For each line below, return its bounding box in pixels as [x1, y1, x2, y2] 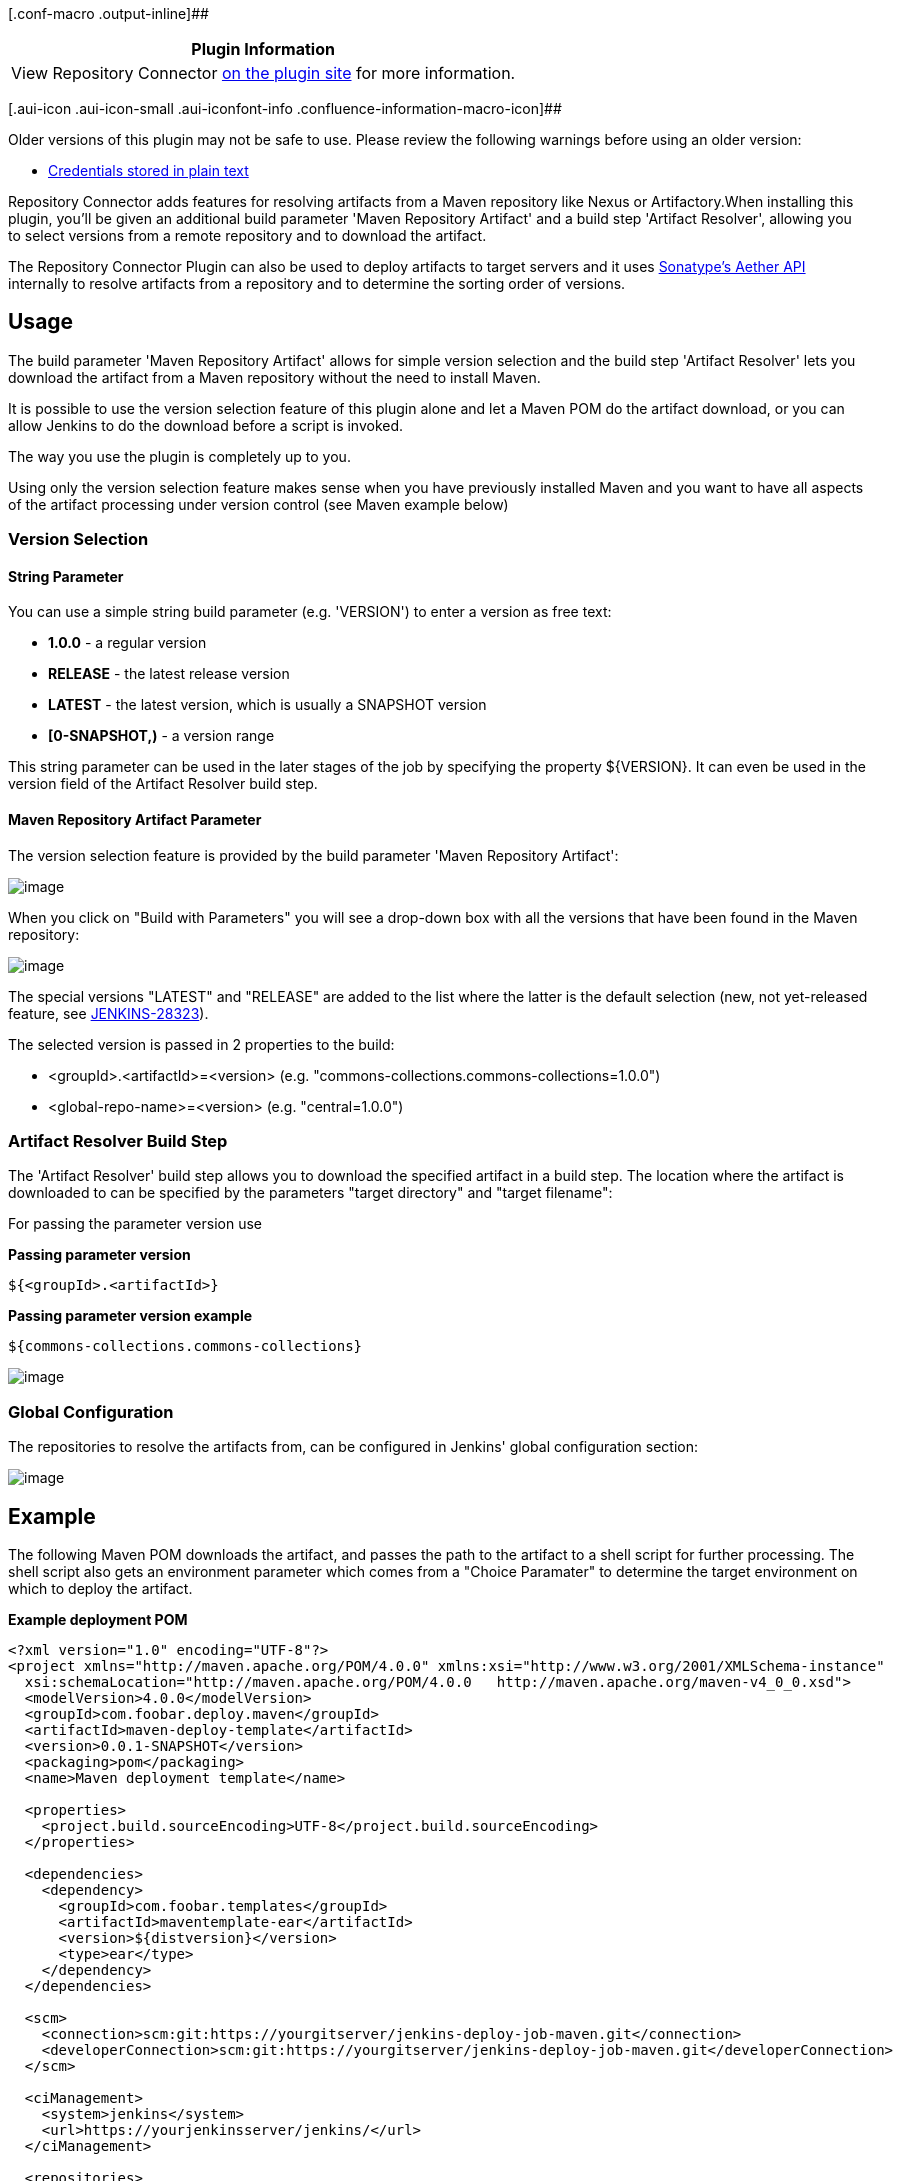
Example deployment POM [8, 1611, 188, 1628]
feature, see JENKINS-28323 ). [8, 1004, 209, 1022]
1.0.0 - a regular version [48, 634, 207, 652]
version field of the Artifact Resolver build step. [8, 775, 318, 793]
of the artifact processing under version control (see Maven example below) [8, 495, 509, 513]
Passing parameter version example [8, 1307, 253, 1325]
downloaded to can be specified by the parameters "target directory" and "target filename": [8, 1184, 613, 1202]
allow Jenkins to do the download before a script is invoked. [8, 416, 404, 434]
